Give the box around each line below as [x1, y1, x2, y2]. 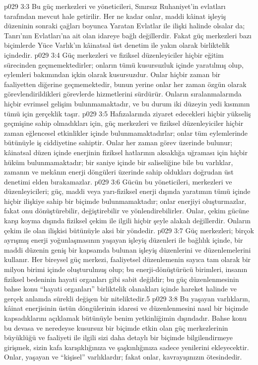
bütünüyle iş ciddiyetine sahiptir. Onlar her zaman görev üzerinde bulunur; [4, 137, 233, 148]
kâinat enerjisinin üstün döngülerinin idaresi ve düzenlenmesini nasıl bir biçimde [4, 303, 249, 313]
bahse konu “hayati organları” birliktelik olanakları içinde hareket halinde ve [4, 283, 237, 294]
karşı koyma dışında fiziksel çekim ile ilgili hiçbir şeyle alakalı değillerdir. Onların [4, 215, 251, 226]
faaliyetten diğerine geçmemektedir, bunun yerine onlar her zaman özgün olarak [4, 79, 247, 89]
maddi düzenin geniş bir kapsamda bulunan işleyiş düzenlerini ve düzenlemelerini [4, 244, 251, 255]
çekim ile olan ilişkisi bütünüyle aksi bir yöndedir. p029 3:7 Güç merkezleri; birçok [4, 225, 254, 235]
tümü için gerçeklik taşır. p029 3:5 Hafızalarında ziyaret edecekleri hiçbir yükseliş [4, 108, 251, 118]
